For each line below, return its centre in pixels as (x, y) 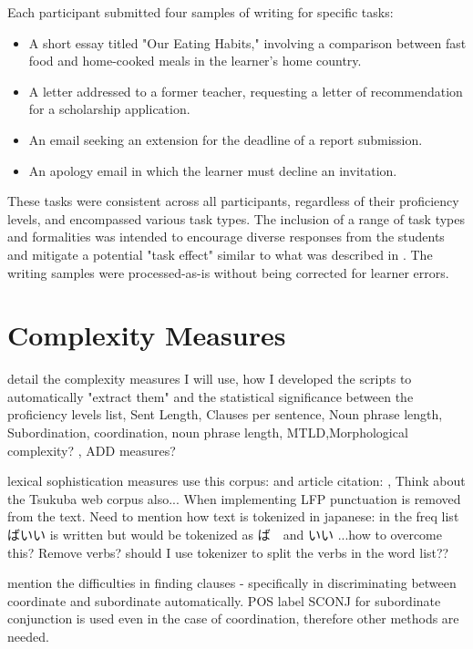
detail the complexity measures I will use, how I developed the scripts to (210, 379)
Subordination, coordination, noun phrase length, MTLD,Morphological (208, 433)
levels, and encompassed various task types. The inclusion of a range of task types (236, 218)
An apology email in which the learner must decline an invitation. (213, 170)
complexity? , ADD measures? (92, 450)
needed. (28, 636)
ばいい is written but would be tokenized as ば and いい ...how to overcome (225, 534)
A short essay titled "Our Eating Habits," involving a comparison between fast (247, 42)
